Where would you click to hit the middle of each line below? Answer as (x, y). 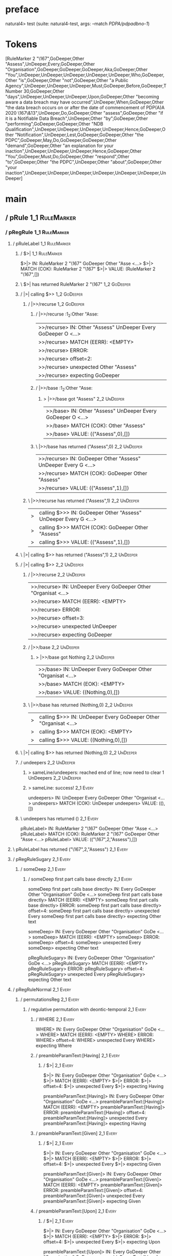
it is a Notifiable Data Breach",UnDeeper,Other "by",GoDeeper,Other (77, 118)
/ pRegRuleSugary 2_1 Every (42, 860)
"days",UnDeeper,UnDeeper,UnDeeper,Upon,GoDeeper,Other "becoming (82, 96)
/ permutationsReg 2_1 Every (50, 999)
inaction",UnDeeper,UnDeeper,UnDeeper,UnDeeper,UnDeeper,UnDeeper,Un (86, 173)
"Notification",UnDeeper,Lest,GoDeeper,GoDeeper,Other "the (80, 135)
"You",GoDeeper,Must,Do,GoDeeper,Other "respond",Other (67, 156)
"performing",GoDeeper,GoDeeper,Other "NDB (54, 123)
